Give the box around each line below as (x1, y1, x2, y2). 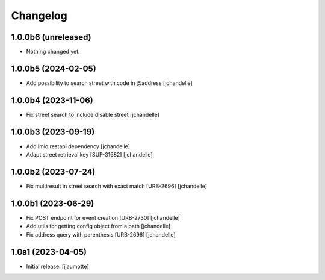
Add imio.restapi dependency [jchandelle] (26, 142, 131, 150)
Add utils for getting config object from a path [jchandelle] (26, 223, 171, 230)
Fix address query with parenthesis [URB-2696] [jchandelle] (26, 231, 176, 238)
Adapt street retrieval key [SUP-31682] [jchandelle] (26, 151, 153, 158)
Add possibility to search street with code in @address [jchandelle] (26, 79, 193, 87)
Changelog (11, 9, 67, 22)
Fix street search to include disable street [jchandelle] (26, 111, 159, 118)
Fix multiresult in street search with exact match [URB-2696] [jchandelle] (26, 182, 208, 190)
